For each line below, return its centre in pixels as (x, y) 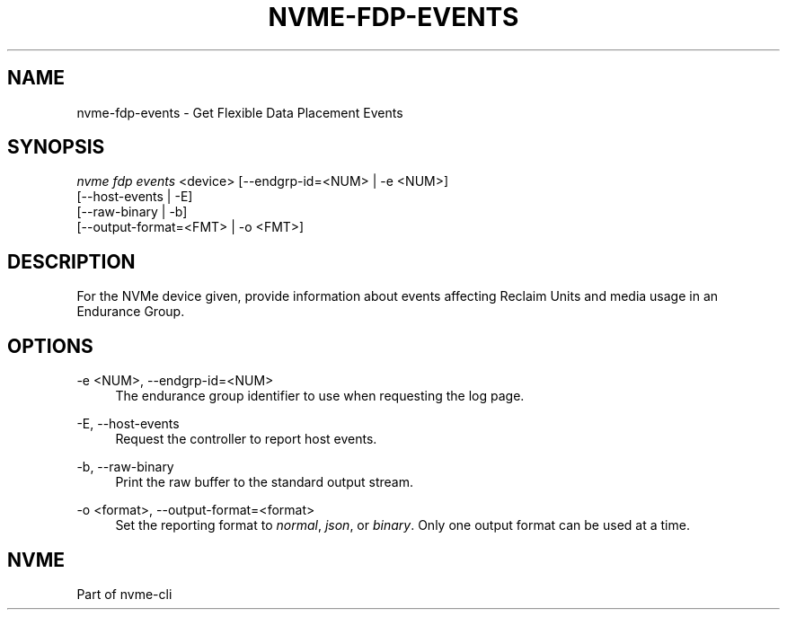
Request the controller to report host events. (246, 439)
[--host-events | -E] (135, 197)
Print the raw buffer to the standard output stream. (265, 482)
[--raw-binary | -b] (132, 212)
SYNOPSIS (56, 147)
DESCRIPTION (71, 261)
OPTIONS (50, 346)
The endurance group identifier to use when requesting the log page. (320, 396)
